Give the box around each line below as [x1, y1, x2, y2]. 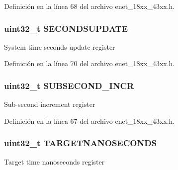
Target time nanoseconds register [4, 156, 105, 167]
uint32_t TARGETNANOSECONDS [4, 137, 157, 149]
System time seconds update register [4, 41, 115, 52]
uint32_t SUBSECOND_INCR [4, 79, 134, 91]
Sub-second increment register [4, 99, 95, 109]
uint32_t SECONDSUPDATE [4, 22, 128, 34]
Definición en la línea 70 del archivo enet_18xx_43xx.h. [4, 58, 175, 69]
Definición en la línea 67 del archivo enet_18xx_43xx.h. [4, 115, 175, 126]
